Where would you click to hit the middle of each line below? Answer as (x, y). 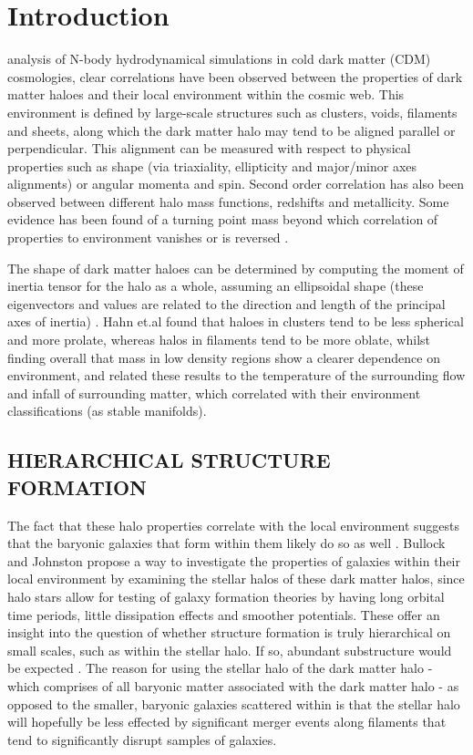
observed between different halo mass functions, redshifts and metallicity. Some (228, 201)
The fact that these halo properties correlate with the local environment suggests (233, 525)
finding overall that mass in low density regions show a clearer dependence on (224, 357)
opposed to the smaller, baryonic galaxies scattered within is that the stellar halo (234, 703)
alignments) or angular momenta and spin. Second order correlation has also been (236, 184)
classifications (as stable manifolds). (107, 411)
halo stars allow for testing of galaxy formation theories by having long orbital (226, 596)
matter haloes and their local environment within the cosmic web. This (206, 94)
